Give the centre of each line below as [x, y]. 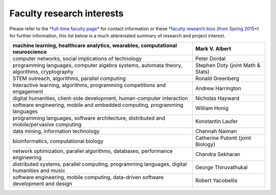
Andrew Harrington [218, 89]
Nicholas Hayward [217, 98]
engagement [28, 92]
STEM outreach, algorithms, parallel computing [69, 78]
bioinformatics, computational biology [58, 141]
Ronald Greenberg [217, 78]
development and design [42, 184]
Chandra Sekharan [217, 155]
